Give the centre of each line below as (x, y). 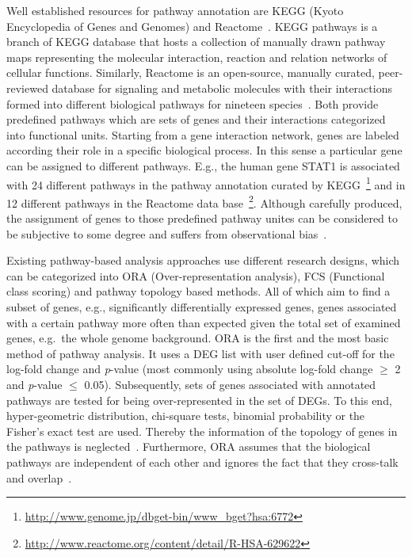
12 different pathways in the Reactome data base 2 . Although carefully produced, (204, 201)
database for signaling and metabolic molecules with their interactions (222, 88)
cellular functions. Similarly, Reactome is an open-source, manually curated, (191, 72)
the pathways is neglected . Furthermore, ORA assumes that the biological (189, 446)
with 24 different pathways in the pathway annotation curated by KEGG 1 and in (206, 183)
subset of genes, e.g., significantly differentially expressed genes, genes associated (202, 307)
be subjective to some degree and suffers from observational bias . (167, 233)
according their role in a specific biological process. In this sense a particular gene (204, 150)
